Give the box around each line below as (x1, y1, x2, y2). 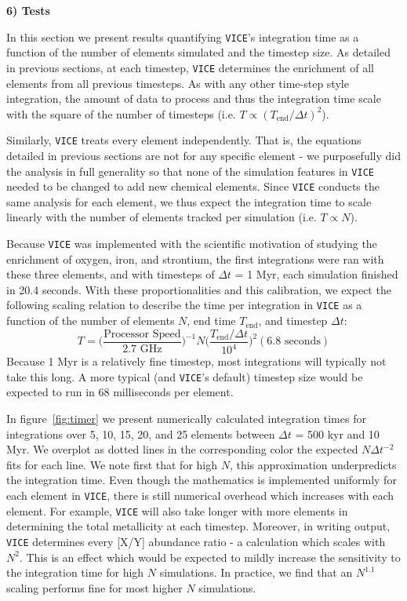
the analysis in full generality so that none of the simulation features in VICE (6, 162, 374, 179)
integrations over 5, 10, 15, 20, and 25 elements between (6, 425, 275, 442)
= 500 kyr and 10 (295, 425, 380, 442)
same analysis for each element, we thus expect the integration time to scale (6, 193, 372, 209)
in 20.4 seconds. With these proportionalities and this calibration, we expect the (6, 281, 391, 297)
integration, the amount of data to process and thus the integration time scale (6, 90, 381, 107)
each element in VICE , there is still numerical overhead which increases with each (6, 486, 394, 503)
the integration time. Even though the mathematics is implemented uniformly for (6, 472, 397, 488)
